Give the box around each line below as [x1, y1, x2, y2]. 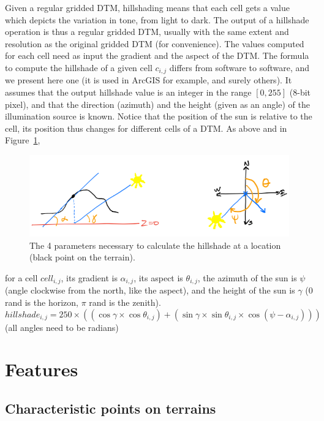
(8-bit [289, 86, 311, 99]
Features [5, 357, 78, 382]
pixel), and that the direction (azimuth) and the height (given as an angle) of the [5, 97, 310, 110]
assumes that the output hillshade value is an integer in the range [5, 86, 252, 99]
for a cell [5, 271, 38, 284]
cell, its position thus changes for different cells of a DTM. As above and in [5, 121, 287, 134]
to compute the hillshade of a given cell [5, 61, 153, 74]
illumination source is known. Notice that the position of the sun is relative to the [5, 110, 312, 123]
